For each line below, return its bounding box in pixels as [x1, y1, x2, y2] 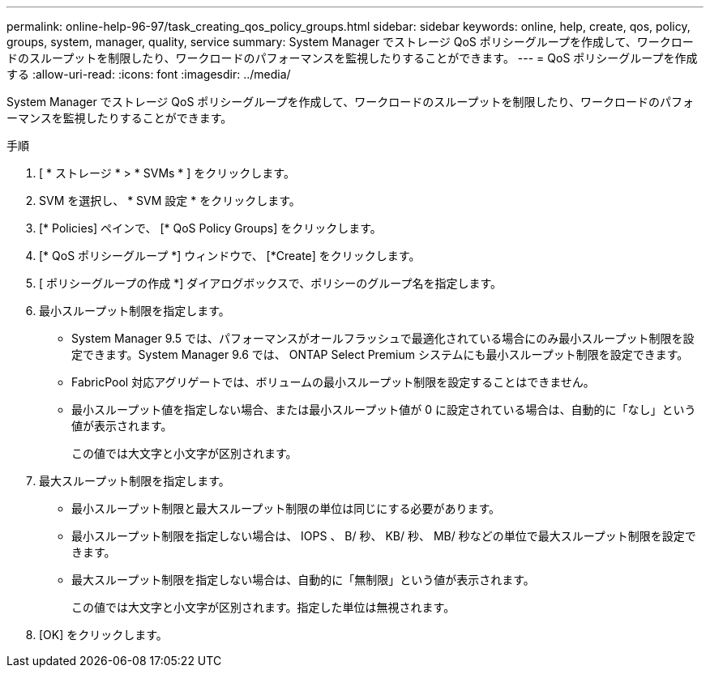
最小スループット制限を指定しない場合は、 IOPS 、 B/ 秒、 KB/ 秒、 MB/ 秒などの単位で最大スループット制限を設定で [71, 529, 696, 543]
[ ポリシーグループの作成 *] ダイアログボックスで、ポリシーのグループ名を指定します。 [39, 276, 502, 290]
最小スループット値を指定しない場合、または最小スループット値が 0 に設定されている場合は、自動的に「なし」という [71, 403, 696, 416]
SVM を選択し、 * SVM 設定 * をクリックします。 [39, 194, 301, 207]
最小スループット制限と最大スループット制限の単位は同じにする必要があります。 [71, 501, 501, 515]
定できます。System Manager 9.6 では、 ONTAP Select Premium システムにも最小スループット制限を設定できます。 [71, 348, 689, 361]
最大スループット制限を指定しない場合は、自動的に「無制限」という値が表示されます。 [71, 573, 535, 587]
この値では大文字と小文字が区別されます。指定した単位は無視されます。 [71, 600, 456, 614]
